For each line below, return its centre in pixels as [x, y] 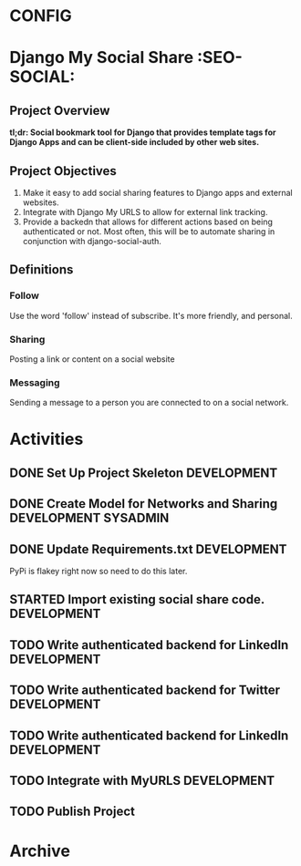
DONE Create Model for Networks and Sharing [144, 504]
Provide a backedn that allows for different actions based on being [148, 222]
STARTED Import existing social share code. [137, 599]
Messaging [35, 382]
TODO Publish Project [72, 812]
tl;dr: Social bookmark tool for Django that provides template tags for [143, 132]
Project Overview [60, 110]
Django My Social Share [102, 58]
